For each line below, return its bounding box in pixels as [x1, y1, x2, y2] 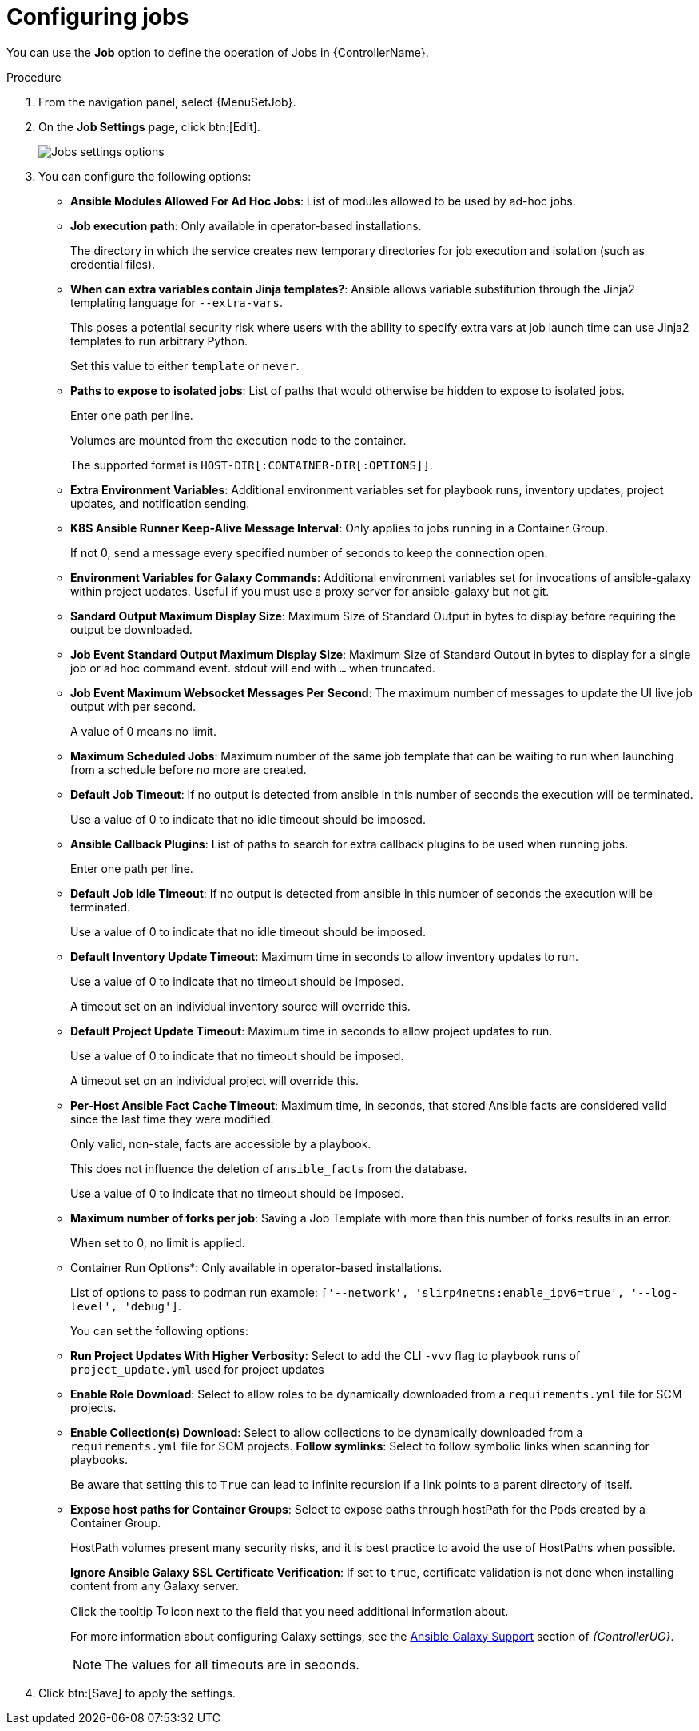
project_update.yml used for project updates [70, 1362, 324, 1376]
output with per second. [70, 699, 197, 713]
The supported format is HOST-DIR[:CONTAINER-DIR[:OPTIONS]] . [70, 457, 433, 472]
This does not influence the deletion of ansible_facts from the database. [70, 1161, 467, 1175]
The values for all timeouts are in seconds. [105, 1656, 359, 1673]
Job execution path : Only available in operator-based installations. [70, 218, 422, 233]
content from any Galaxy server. [70, 1578, 239, 1593]
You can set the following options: [70, 1323, 249, 1338]
